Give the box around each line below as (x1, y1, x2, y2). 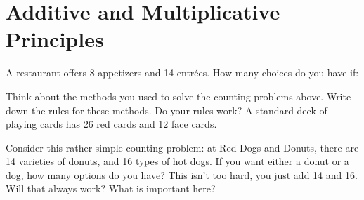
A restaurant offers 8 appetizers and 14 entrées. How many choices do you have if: (6, 65, 359, 80)
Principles (6, 25, 104, 53)
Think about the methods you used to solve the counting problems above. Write (6, 88, 351, 103)
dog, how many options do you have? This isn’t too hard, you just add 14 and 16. (6, 167, 358, 182)
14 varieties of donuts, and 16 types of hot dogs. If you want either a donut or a (6, 154, 349, 168)
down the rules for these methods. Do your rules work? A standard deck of (6, 102, 327, 117)
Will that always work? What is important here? (6, 181, 216, 196)
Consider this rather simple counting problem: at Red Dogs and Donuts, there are (6, 140, 359, 154)
